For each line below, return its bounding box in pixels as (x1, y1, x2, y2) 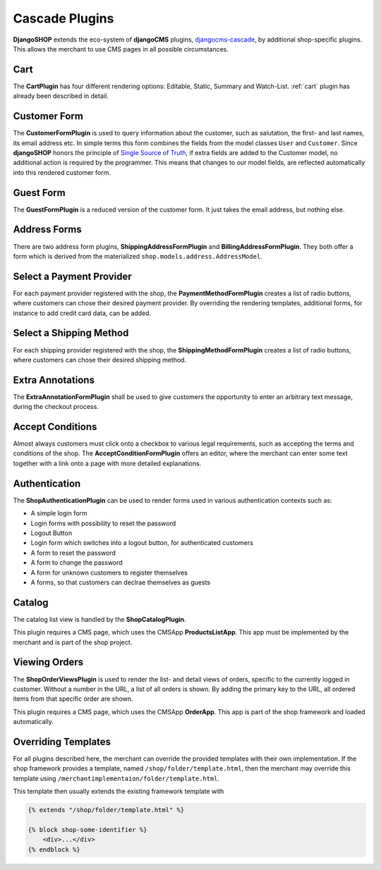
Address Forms (13, 223, 82, 235)
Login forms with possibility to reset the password (30, 519, 176, 527)
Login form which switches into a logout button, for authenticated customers (30, 539, 253, 547)
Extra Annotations (13, 374, 95, 386)
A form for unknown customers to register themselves (30, 568, 188, 577)
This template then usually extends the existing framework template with (13, 787, 224, 796)
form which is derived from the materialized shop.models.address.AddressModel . (13, 252, 262, 260)
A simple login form (30, 509, 87, 517)
